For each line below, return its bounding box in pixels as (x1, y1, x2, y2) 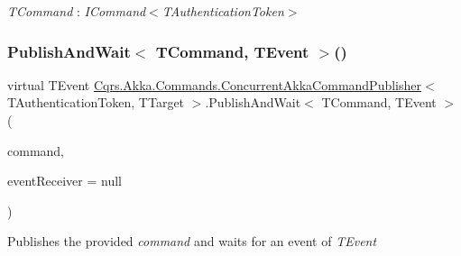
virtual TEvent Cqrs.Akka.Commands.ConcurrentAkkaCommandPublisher (7, 75, 421, 94)
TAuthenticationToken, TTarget (7, 93, 185, 112)
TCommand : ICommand (7, 2, 146, 20)
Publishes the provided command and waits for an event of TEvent (7, 232, 377, 251)
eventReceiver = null (7, 171, 123, 190)
